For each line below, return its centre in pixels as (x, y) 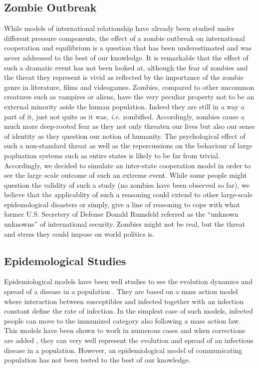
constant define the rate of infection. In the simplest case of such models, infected (129, 311)
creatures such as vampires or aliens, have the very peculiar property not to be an (129, 97)
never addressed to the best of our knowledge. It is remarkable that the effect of (126, 57)
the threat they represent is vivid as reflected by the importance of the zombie (124, 77)
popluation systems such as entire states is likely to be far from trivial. (112, 155)
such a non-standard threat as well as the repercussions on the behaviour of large (128, 146)
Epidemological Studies (65, 260)
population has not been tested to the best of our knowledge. (97, 360)
